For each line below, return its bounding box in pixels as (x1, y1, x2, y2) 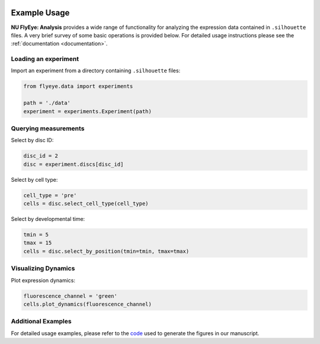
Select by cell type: (11, 176, 58, 183)
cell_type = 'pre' (23, 192, 77, 198)
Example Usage (11, 8, 70, 18)
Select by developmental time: (11, 216, 85, 223)
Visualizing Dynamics (11, 264, 75, 272)
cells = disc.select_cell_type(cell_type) (23, 200, 149, 207)
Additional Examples (11, 317, 72, 326)
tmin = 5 (23, 232, 49, 238)
